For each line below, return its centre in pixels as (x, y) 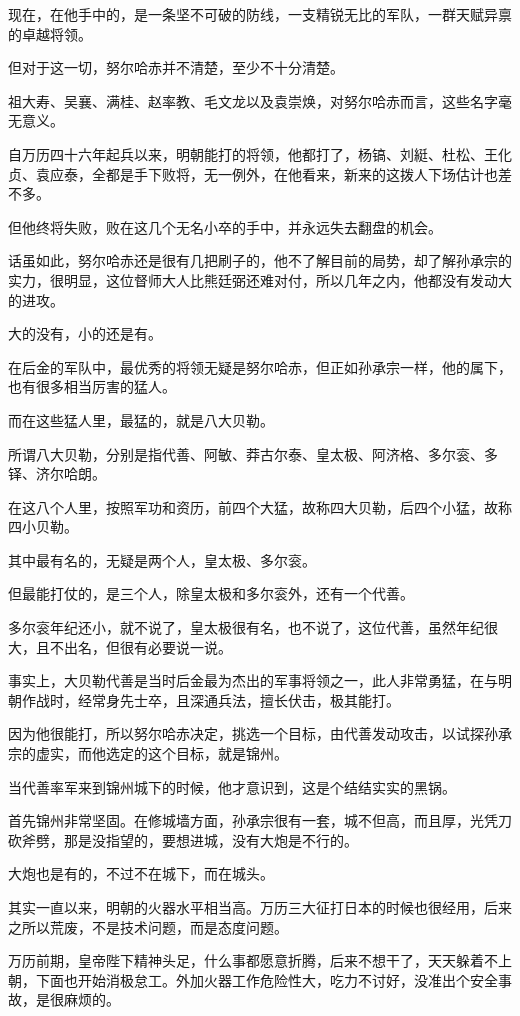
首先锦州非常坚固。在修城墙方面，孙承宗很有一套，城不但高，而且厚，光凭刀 (260, 820)
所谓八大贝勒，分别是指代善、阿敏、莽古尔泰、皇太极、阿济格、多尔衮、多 (253, 453)
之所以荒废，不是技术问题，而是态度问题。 (148, 926)
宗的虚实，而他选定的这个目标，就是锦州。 (148, 753)
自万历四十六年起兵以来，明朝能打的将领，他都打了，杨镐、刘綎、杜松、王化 (260, 153)
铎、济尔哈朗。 (57, 473)
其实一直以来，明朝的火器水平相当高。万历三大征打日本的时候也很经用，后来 (260, 907)
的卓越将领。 (50, 33)
